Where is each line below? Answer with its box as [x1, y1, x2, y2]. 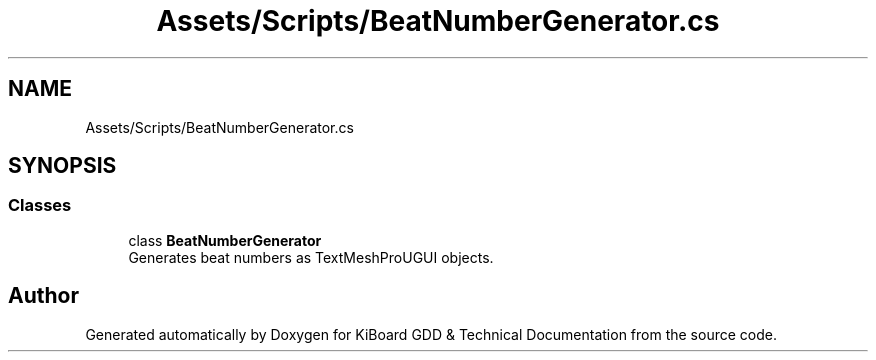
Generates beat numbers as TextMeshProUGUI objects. [128, 248, 494, 266]
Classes [8, 195, 72, 216]
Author [8, 283, 79, 309]
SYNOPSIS [8, 153, 117, 179]
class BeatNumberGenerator [128, 231, 322, 249]
